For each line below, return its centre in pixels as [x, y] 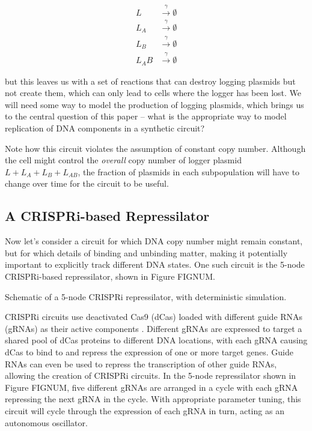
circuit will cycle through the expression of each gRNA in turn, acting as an [145, 410]
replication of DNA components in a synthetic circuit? [105, 128]
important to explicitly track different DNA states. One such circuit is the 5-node [155, 264]
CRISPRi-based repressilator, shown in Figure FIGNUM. [110, 276]
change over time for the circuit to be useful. [87, 183]
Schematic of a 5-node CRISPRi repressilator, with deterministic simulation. [146, 296]
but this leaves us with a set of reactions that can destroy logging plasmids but [150, 81]
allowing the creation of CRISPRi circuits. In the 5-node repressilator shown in [151, 375]
